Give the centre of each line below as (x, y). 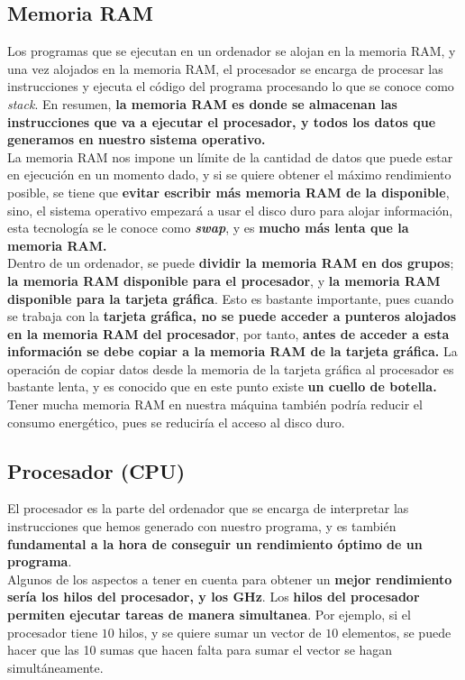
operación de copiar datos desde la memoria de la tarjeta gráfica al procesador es (231, 368)
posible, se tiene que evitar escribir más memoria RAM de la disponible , (228, 192)
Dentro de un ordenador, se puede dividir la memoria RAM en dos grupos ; (231, 263)
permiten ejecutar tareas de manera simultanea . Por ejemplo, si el (209, 615)
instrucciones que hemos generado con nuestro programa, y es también (202, 526)
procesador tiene (53, 632)
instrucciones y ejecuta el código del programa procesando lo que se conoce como (231, 86)
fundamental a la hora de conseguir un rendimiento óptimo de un (215, 543)
